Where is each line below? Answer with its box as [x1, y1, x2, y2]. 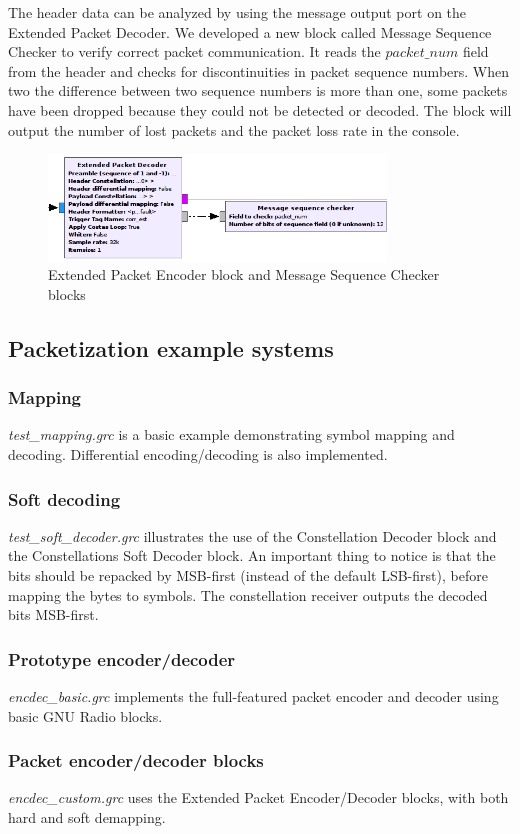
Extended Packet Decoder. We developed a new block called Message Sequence [8, 21, 492, 42]
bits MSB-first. [8, 604, 99, 625]
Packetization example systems [8, 332, 334, 363]
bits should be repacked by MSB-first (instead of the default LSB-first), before [8, 565, 488, 586]
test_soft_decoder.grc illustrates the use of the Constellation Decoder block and [8, 525, 497, 546]
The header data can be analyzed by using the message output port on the [8, 2, 467, 22]
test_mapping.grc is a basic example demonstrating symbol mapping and [8, 424, 455, 445]
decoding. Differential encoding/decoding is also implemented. [8, 444, 388, 465]
